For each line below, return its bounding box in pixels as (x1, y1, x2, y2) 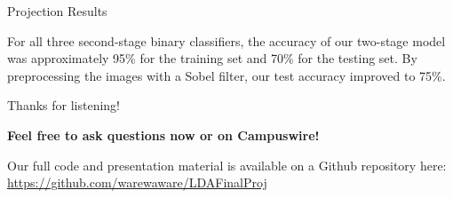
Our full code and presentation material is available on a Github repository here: (7, 155, 447, 174)
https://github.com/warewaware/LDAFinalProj (7, 173, 267, 192)
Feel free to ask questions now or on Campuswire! (7, 125, 320, 144)
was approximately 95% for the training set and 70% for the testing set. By (7, 49, 417, 67)
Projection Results (7, 2, 107, 20)
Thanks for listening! (7, 96, 120, 115)
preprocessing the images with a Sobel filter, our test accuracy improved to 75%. (7, 66, 446, 84)
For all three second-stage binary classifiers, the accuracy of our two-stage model (7, 31, 446, 50)
